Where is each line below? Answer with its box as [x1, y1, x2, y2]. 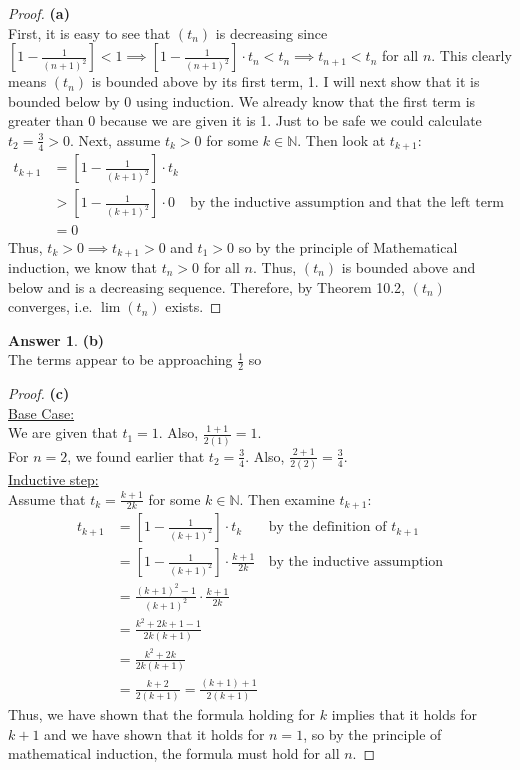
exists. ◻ [165, 296, 222, 317]
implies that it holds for [331, 703, 477, 724]
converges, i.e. [8, 296, 93, 317]
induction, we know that [8, 256, 157, 277]
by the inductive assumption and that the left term [190, 196, 505, 211]
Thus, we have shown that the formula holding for [8, 703, 316, 724]
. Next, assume [69, 129, 161, 150]
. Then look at [297, 129, 386, 150]
